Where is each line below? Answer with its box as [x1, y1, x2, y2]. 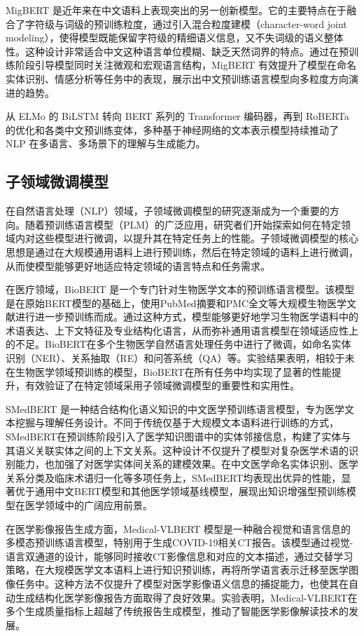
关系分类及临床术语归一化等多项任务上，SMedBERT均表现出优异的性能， [6, 470, 342, 485]
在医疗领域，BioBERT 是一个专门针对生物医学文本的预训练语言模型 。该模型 [6, 282, 355, 297]
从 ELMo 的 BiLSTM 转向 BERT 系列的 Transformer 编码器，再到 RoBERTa [6, 109, 349, 123]
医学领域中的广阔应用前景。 [24, 498, 153, 513]
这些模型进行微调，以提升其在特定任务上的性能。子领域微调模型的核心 [34, 231, 358, 245]
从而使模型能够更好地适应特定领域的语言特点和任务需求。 [6, 258, 270, 273]
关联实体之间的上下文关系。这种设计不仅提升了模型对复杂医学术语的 [34, 442, 349, 457]
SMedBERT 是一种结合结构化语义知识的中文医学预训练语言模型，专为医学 [6, 401, 344, 416]
